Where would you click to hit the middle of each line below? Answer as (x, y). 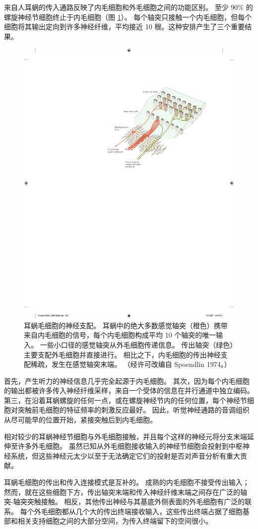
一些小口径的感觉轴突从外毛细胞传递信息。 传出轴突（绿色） (137, 344)
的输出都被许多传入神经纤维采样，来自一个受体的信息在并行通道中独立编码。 (129, 390)
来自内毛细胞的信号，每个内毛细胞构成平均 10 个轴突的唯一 (120, 335)
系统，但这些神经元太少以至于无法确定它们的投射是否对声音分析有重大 (125, 455)
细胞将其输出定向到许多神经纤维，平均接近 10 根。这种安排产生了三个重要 (125, 27)
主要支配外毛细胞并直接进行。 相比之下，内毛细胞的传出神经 (122, 354)
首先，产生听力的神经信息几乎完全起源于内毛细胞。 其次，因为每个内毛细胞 (127, 381)
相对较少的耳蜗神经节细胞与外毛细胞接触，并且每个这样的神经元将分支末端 (126, 436)
